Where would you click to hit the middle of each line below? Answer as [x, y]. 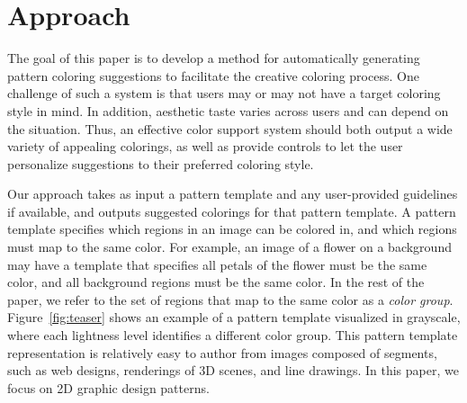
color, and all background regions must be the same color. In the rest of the [216, 282]
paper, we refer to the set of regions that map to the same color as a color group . [230, 299]
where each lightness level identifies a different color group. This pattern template [233, 335]
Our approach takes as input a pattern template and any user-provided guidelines [233, 194]
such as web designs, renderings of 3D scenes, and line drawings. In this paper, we [233, 370]
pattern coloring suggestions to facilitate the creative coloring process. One [213, 75]
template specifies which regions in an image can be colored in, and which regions [232, 229]
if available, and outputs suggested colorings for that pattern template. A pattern [232, 211]
